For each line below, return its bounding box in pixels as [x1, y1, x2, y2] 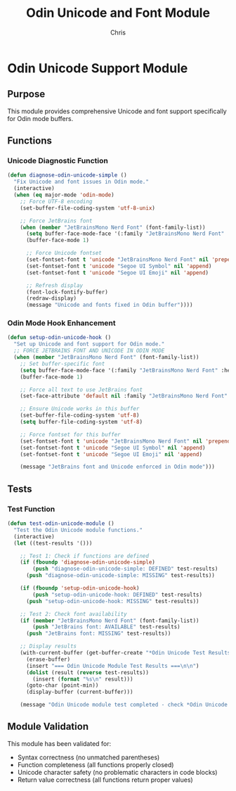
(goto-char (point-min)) [25, 682, 99, 689]
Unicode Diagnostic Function [7, 156, 109, 166]
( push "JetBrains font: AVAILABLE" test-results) [32, 624, 181, 631]
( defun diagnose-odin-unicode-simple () [7, 172, 128, 179]
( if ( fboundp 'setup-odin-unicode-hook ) [20, 585, 140, 592]
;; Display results [20, 643, 77, 650]
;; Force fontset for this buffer [20, 431, 121, 438]
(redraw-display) [25, 295, 77, 302]
